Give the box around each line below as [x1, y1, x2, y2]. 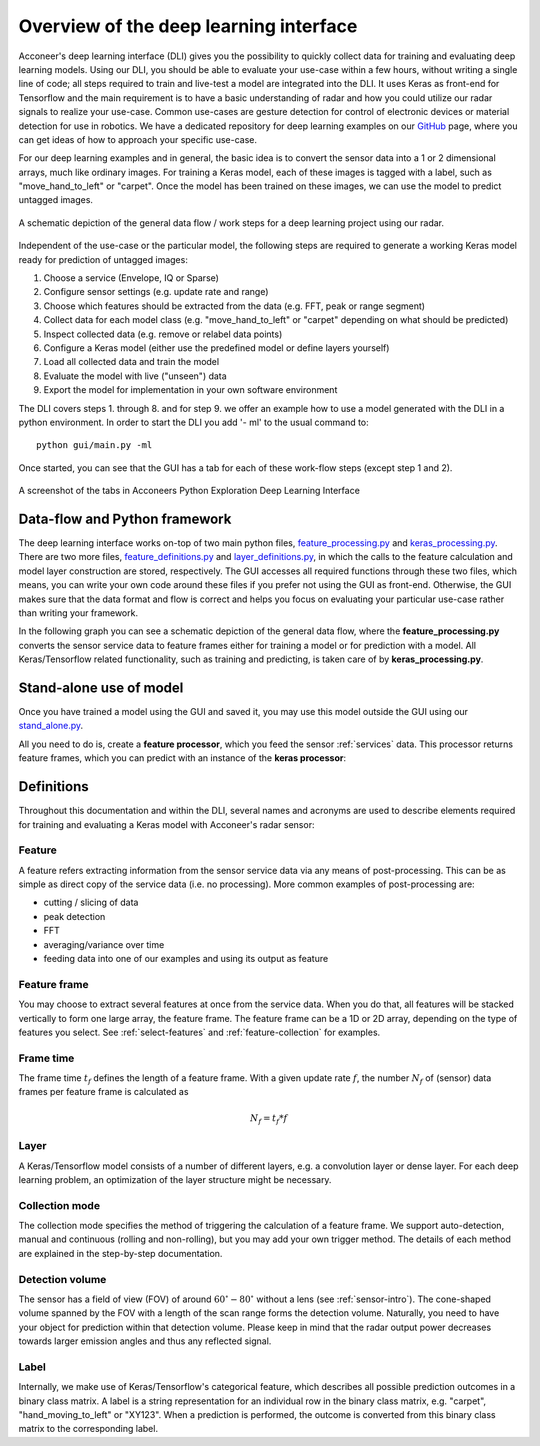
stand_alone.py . [18, 720, 84, 732]
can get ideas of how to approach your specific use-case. [18, 133, 258, 145]
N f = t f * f [250, 1112, 288, 1126]
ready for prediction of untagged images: [18, 253, 189, 265]
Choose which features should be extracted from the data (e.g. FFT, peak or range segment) [43, 300, 425, 312]
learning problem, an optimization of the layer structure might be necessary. [18, 1173, 332, 1185]
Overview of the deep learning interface [18, 15, 358, 37]
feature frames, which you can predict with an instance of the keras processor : [18, 752, 347, 764]
